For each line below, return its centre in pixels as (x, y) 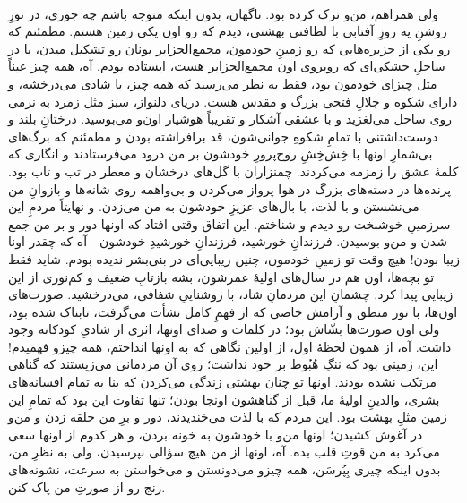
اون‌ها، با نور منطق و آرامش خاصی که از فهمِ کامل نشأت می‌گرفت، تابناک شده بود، (233, 311)
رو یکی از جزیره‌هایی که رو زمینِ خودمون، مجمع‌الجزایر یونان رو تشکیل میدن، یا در (229, 48)
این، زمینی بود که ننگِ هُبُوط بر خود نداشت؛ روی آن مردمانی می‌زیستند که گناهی (223, 364)
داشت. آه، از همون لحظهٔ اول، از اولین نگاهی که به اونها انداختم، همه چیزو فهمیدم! (230, 346)
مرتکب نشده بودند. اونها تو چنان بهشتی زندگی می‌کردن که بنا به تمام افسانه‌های (222, 382)
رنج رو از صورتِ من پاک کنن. (87, 486)
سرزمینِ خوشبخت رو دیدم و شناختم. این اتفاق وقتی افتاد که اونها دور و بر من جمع (229, 223)
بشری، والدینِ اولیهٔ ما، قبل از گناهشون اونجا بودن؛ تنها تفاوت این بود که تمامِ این (224, 399)
